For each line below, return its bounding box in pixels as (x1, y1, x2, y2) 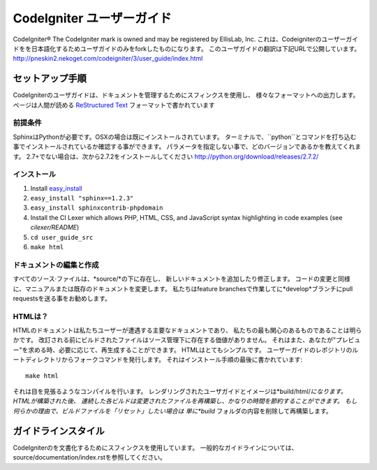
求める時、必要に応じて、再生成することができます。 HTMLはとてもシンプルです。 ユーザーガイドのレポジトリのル (28, 346, 359, 354)
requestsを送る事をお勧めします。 (13, 294, 112, 302)
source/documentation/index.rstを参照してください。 (13, 453, 167, 462)
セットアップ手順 (13, 73, 87, 85)
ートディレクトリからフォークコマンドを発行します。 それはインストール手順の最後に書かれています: (13, 355, 303, 364)
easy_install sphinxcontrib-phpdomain (30, 204, 163, 212)
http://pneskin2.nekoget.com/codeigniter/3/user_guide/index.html (13, 54, 203, 63)
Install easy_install (30, 184, 83, 192)
